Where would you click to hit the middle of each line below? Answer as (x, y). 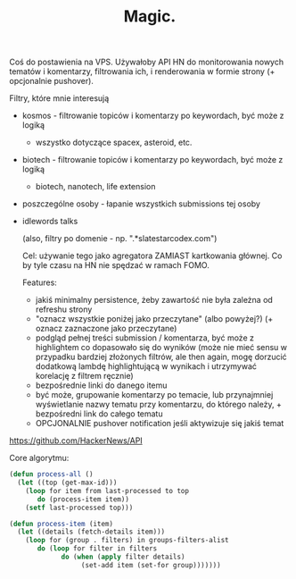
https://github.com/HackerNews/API (76, 441)
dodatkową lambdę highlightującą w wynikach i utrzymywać (146, 366)
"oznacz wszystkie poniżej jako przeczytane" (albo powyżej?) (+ (154, 319)
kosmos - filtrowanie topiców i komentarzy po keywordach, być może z (153, 116)
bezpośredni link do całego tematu (99, 414)
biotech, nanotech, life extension (95, 187)
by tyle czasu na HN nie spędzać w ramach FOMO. (115, 265)
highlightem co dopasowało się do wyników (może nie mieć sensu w (161, 348)
